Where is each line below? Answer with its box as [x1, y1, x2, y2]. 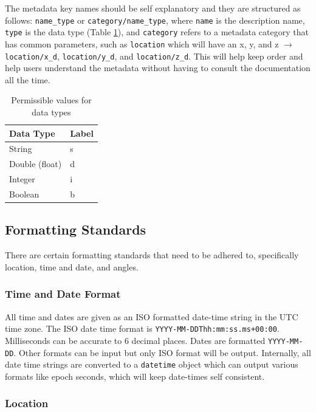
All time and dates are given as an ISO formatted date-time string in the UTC [5, 310, 298, 323]
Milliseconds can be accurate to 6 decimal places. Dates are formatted [5, 334, 266, 346]
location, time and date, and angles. [5, 260, 139, 273]
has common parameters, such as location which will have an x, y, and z [5, 37, 279, 50]
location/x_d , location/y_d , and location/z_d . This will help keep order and [5, 49, 303, 62]
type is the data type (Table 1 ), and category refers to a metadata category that [5, 26, 309, 38]
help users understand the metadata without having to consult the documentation [5, 61, 311, 74]
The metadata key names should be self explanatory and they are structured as [5, 2, 301, 14]
